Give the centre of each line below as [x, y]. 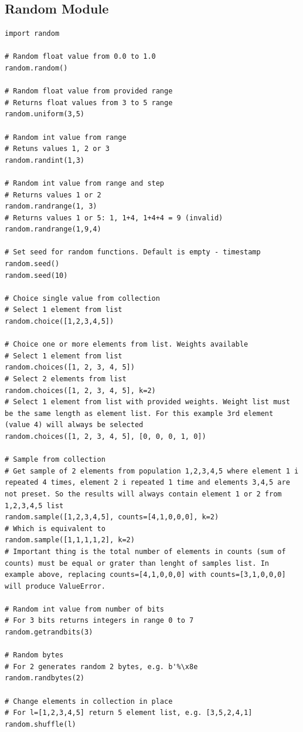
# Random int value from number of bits [85, 609]
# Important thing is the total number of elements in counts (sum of [145, 551]
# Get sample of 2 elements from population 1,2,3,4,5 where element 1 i [152, 471]
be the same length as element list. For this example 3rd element [139, 413]
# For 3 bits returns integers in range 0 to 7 [99, 621]
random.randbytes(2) [45, 678]
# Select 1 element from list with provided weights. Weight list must [147, 402]
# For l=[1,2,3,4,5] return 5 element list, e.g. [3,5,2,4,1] [129, 713]
